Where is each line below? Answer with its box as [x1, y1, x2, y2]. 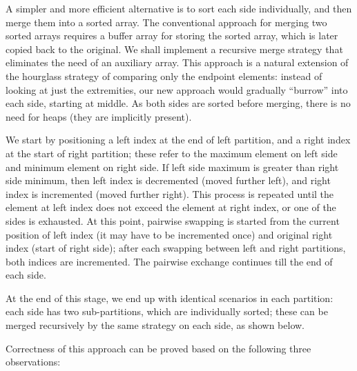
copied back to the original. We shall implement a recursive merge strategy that [6, 41, 343, 56]
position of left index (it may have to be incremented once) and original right [6, 227, 333, 241]
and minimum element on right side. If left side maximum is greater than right [6, 159, 339, 174]
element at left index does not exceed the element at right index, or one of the [6, 200, 336, 214]
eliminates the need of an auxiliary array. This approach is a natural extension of [6, 55, 349, 70]
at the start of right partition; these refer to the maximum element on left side [6, 146, 338, 160]
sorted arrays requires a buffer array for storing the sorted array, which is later [6, 28, 338, 43]
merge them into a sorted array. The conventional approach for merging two [6, 14, 327, 29]
